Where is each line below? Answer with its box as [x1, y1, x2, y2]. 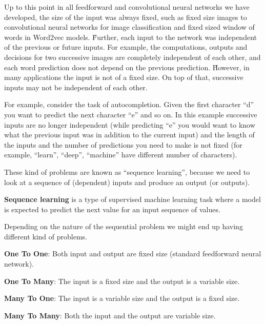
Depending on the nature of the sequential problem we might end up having [4, 221, 243, 232]
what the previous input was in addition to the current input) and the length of [4, 129, 255, 140]
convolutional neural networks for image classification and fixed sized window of [4, 22, 255, 32]
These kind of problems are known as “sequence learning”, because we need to [4, 166, 250, 177]
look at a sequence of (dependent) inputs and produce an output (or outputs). [4, 176, 250, 187]
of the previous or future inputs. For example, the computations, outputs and [4, 42, 248, 52]
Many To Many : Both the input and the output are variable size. [4, 310, 216, 320]
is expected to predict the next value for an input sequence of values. [4, 204, 220, 214]
